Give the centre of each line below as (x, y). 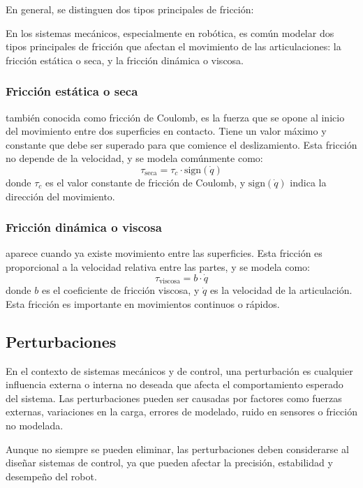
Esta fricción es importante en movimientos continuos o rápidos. (143, 303)
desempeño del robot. (51, 476)
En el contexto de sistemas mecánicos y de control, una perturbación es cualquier (179, 370)
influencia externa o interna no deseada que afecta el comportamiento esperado (175, 384)
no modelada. (35, 425)
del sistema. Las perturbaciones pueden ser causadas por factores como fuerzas (174, 398)
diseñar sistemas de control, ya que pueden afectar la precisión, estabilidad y (169, 463)
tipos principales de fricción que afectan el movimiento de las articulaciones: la (173, 46)
